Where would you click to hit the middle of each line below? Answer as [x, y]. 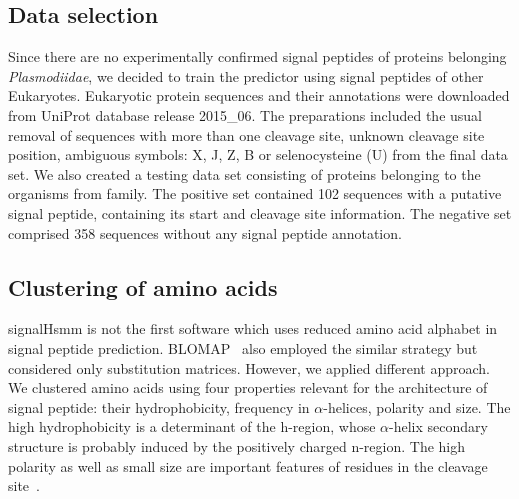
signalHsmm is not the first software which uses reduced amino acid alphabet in [253, 328]
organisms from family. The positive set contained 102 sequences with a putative [255, 193]
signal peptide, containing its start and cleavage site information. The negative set [260, 212]
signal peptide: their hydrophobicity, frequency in [159, 406]
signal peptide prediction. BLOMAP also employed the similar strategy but [243, 347]
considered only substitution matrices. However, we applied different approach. [249, 367]
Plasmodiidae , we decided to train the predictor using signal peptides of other [246, 75]
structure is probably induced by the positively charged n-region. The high [237, 445]
